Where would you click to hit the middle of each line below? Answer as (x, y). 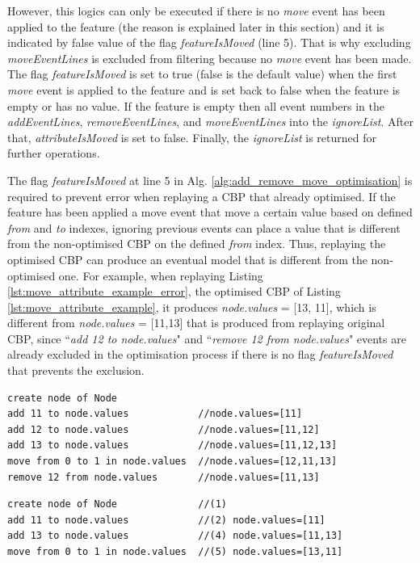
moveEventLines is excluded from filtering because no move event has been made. (210, 58)
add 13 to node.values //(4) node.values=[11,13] (175, 536)
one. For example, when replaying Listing (161, 275)
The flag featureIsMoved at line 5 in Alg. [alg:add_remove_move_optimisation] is (210, 180)
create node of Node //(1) (118, 504)
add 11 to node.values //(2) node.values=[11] (166, 520)
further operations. (54, 153)
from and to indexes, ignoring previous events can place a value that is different (204, 227)
